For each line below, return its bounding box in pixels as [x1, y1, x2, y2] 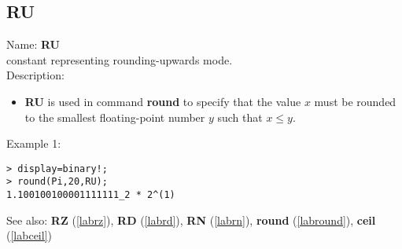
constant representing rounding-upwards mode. [6, 51, 233, 68]
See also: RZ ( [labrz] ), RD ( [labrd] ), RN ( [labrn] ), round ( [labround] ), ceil [6, 211, 376, 228]
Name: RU [6, 36, 60, 53]
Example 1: [6, 135, 61, 152]
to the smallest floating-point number [24, 108, 205, 125]
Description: [6, 67, 65, 83]
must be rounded [314, 93, 396, 109]
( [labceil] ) [6, 227, 52, 244]
